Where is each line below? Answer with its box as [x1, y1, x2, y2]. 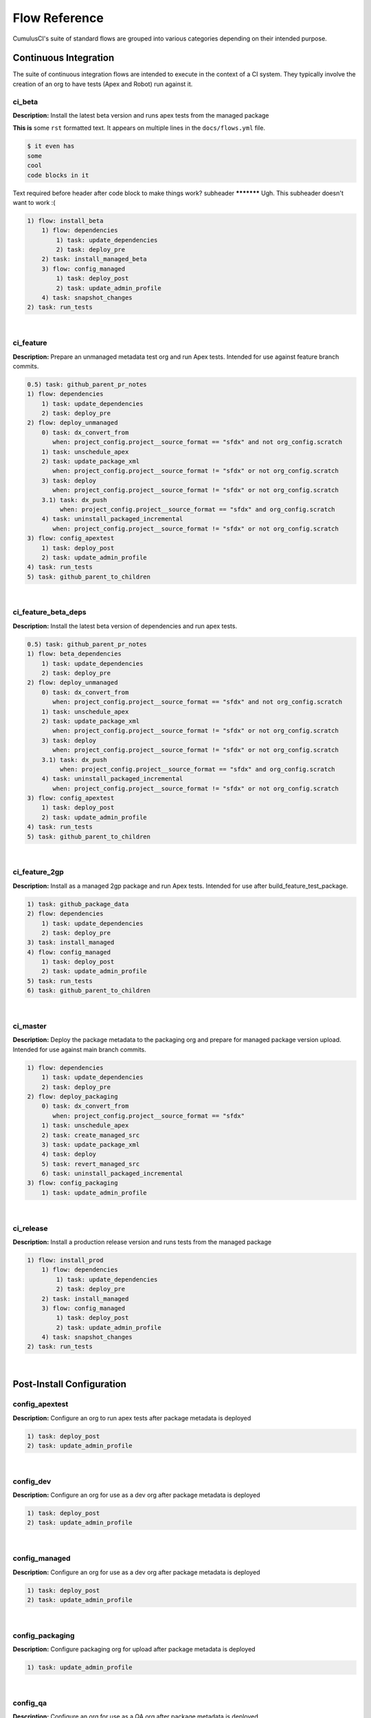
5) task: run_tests [27, 977, 93, 985]
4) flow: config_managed [27, 948, 111, 956]
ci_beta [12, 97, 38, 107]
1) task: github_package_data [27, 900, 129, 908]
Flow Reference [12, 10, 104, 25]
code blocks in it [27, 171, 89, 179]
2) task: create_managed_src [41, 1131, 140, 1139]
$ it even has [27, 142, 75, 150]
